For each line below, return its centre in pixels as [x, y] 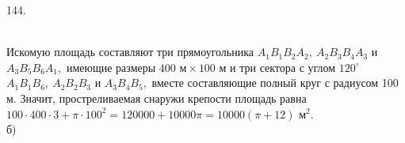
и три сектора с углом [283, 67]
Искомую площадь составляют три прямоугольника [130, 52]
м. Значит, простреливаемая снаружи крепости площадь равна [157, 98]
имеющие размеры [111, 67]
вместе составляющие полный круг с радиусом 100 [275, 83]
